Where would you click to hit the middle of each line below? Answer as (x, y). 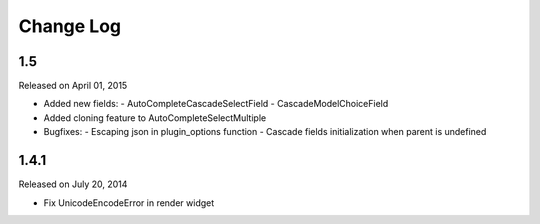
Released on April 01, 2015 (73, 86)
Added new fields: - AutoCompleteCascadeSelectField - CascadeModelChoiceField (216, 104)
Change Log (70, 26)
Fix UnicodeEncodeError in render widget (129, 202)
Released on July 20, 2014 (73, 184)
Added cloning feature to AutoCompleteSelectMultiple (155, 117)
